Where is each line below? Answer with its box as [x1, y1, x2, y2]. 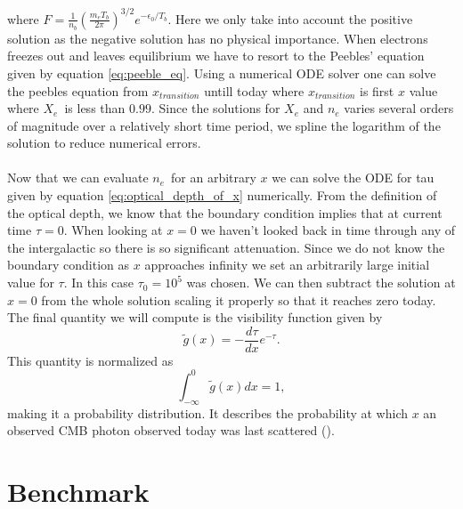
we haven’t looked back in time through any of [200, 221, 456, 239]
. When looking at [63, 221, 163, 239]
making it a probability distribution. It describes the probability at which [7, 403, 409, 422]
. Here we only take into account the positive [167, 9, 413, 28]
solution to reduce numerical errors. [7, 133, 201, 152]
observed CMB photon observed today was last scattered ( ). [7, 421, 335, 440]
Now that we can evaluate [7, 168, 149, 187]
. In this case [63, 273, 134, 292]
